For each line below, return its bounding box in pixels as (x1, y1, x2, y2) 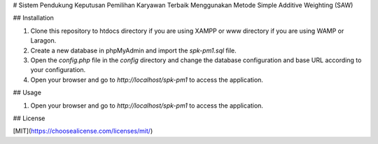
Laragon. (30, 36, 57, 45)
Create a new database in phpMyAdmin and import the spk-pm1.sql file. (30, 46, 237, 55)
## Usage (13, 88, 42, 97)
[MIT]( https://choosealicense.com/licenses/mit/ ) (13, 127, 153, 136)
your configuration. (30, 66, 86, 74)
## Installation (13, 14, 54, 22)
